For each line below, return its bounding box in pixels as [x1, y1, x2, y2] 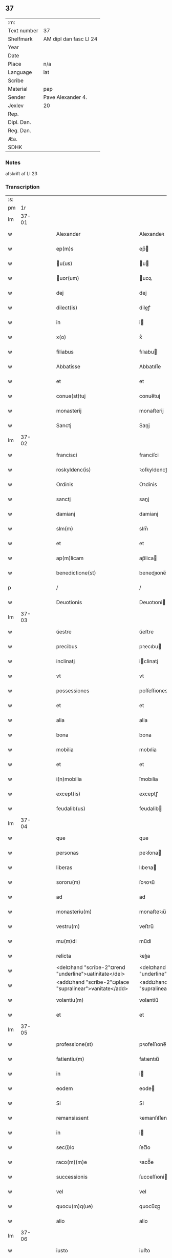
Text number [8, 27, 38, 34]
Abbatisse [56, 363, 81, 370]
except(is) [56, 790, 81, 797]
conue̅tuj [139, 393, 160, 400]
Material [8, 85, 28, 92]
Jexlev [8, 102, 24, 109]
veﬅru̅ [139, 923, 154, 930]
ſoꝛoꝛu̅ [139, 879, 155, 886]
